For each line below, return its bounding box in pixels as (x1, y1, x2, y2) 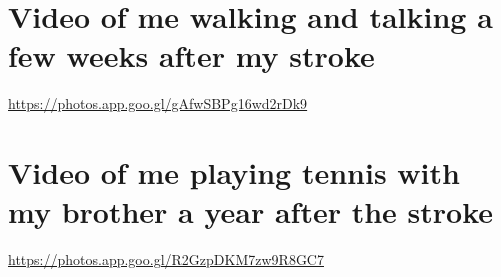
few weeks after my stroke (8, 35, 375, 76)
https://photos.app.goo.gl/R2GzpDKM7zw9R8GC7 (8, 249, 324, 270)
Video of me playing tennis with (8, 152, 460, 193)
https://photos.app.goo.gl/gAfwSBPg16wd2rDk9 (8, 93, 308, 114)
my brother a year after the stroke (8, 191, 494, 232)
